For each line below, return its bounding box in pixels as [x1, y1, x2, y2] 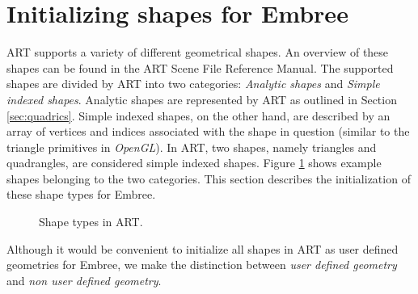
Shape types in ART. [39, 213, 143, 230]
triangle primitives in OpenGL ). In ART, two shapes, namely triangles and [6, 138, 377, 155]
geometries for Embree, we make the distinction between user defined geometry [6, 256, 397, 273]
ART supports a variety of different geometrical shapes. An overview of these [6, 44, 389, 61]
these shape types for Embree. [6, 186, 156, 203]
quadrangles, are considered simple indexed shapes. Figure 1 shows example [6, 154, 382, 171]
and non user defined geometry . [6, 271, 162, 288]
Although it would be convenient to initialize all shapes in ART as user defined [6, 240, 399, 257]
